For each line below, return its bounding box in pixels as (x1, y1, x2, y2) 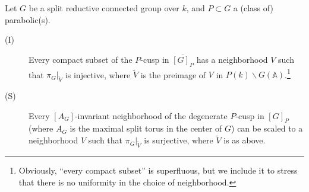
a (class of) (233, 2, 273, 14)
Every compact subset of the (29, 53, 133, 65)
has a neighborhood (196, 53, 268, 65)
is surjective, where (144, 134, 213, 146)
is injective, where (65, 68, 131, 81)
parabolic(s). (5, 13, 51, 25)
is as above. (223, 134, 266, 146)
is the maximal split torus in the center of (70, 122, 222, 135)
